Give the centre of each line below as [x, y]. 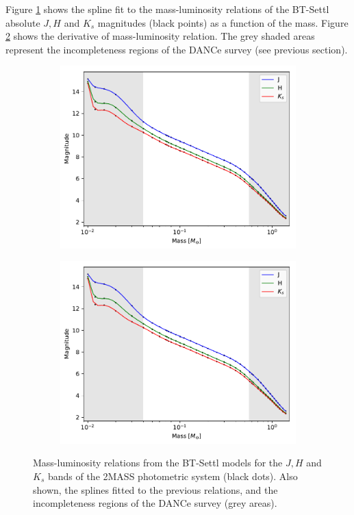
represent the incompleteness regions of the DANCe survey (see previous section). [177, 49]
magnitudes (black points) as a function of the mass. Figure [223, 22]
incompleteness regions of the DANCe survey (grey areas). [155, 503]
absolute [23, 22]
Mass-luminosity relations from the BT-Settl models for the [158, 463]
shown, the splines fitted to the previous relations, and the [155, 489]
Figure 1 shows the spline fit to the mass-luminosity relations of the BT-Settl [167, 9]
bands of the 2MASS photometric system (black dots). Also [173, 476]
